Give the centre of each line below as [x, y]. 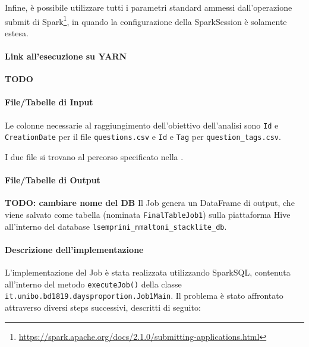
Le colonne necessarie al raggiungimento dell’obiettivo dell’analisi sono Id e [142, 125]
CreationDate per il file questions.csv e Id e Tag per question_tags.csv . [143, 137]
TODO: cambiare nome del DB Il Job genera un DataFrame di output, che [150, 203]
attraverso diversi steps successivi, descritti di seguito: [103, 307]
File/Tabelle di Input [49, 102]
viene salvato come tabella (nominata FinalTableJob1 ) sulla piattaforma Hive [148, 214]
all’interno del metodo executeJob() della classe [93, 284]
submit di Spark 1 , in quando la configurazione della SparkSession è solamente [146, 20]
